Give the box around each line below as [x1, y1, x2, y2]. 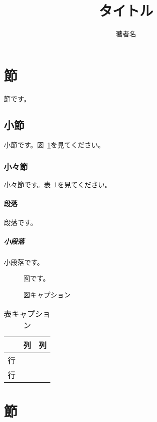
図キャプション [23, 290, 71, 299]
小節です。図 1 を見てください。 [4, 140, 105, 150]
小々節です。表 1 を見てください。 [4, 179, 112, 190]
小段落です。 [4, 257, 44, 267]
